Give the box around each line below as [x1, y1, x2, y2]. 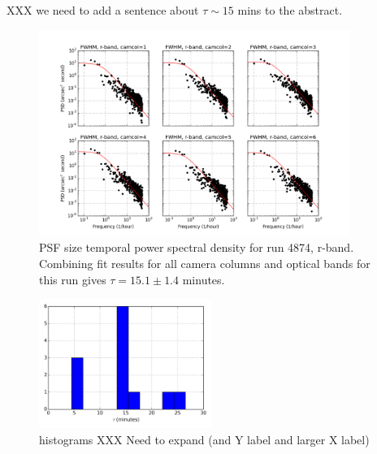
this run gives [39, 270, 106, 288]
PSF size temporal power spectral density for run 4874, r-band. [39, 239, 354, 256]
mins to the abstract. [237, 2, 343, 18]
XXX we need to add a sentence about [6, 2, 199, 18]
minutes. [182, 270, 225, 288]
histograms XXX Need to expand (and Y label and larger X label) [39, 430, 370, 448]
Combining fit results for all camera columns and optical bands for [39, 254, 370, 271]
